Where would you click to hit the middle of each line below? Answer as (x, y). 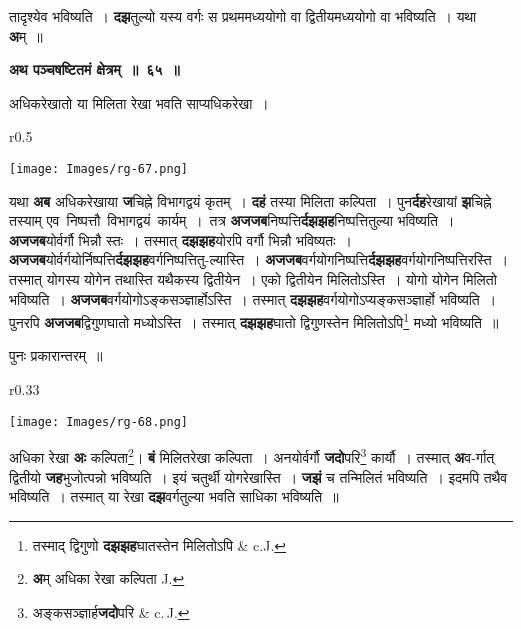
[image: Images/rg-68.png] (98, 421)
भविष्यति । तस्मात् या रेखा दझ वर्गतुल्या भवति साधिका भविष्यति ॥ (174, 496)
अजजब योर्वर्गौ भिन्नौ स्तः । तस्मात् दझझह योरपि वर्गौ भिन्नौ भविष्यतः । (181, 239)
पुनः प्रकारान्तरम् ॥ (56, 355)
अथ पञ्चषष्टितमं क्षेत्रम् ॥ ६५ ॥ (94, 69)
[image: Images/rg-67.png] (98, 168)
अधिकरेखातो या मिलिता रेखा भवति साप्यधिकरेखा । (139, 102)
